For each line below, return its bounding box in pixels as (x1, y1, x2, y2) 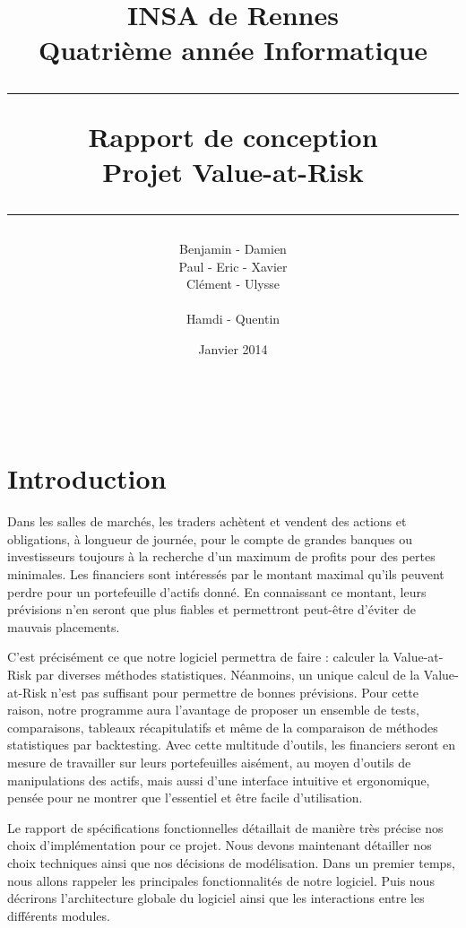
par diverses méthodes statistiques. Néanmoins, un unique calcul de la (35, 664, 420, 683)
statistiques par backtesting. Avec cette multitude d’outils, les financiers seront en (7, 735, 456, 754)
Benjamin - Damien (179, 239, 287, 257)
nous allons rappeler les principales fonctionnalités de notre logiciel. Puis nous (7, 871, 435, 889)
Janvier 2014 (198, 339, 268, 358)
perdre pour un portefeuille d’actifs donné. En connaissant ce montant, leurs (7, 582, 427, 601)
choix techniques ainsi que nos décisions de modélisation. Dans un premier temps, (7, 853, 455, 872)
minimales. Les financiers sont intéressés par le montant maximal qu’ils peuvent (7, 565, 444, 583)
